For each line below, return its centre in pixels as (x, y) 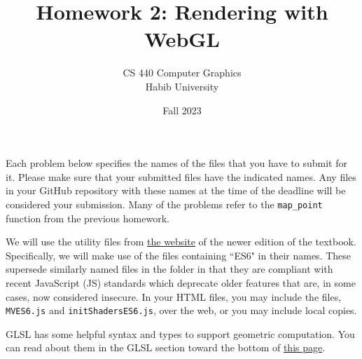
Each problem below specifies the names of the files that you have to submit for (176, 163)
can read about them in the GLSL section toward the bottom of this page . (166, 347)
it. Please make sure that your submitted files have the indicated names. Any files (181, 176)
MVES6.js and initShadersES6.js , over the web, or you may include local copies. (181, 310)
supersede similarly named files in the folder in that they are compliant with (169, 269)
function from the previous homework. (88, 218)
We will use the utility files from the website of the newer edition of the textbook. (181, 242)
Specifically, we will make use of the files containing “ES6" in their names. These (179, 255)
